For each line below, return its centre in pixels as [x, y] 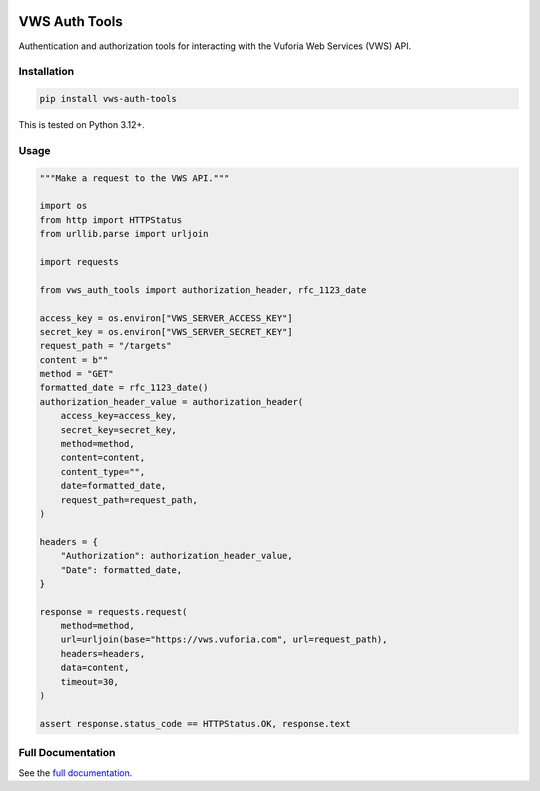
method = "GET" [76, 374]
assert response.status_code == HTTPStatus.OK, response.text [195, 723]
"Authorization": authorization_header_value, [177, 556]
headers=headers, [103, 653]
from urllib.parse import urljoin [124, 234]
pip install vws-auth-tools [108, 99]
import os [63, 206]
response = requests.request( [113, 611]
